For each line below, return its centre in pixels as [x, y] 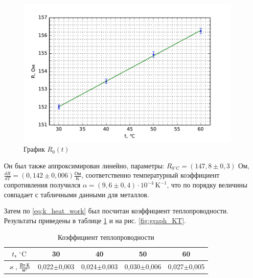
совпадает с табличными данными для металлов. [77, 194]
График [34, 149]
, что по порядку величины [207, 185]
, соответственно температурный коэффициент [150, 175]
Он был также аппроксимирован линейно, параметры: [84, 165]
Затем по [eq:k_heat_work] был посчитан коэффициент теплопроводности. [116, 211]
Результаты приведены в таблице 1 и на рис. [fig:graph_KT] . [95, 220]
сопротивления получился [42, 185]
